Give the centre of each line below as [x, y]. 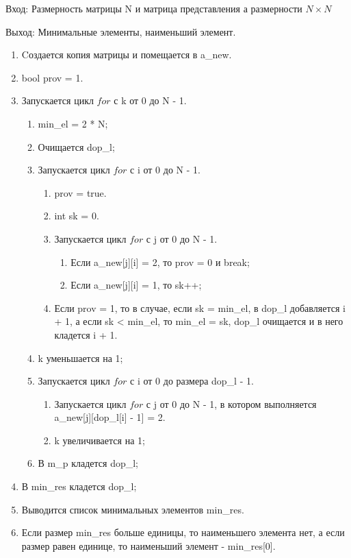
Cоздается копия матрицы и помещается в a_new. [127, 54]
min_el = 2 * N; [73, 123]
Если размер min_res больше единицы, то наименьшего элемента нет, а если [183, 532]
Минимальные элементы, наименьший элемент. [137, 31]
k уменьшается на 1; [80, 357]
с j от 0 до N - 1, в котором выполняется [231, 403]
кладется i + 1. [86, 334]
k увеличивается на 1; [100, 440]
